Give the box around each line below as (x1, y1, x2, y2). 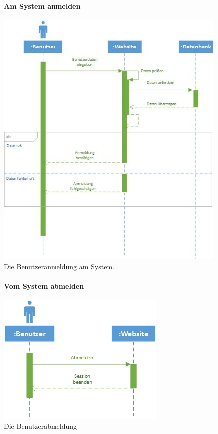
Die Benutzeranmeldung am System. (4, 261, 114, 271)
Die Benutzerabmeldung (4, 420, 77, 431)
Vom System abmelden (4, 281, 84, 291)
